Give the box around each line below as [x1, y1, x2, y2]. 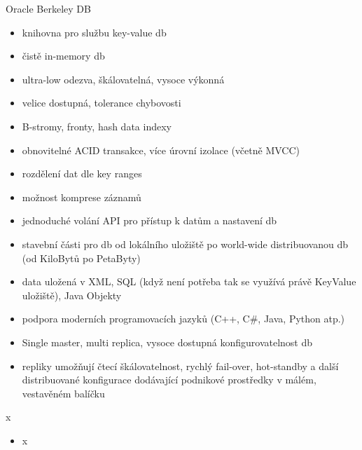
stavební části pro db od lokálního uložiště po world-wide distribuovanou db [22, 236, 349, 251]
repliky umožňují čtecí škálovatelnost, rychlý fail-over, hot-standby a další [22, 358, 339, 373]
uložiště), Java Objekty [22, 287, 122, 302]
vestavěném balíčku [22, 386, 105, 400]
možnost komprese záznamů [22, 189, 141, 204]
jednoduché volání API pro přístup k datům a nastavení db [22, 213, 277, 228]
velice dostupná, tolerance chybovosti [22, 95, 181, 110]
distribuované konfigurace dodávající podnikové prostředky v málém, [22, 372, 316, 387]
